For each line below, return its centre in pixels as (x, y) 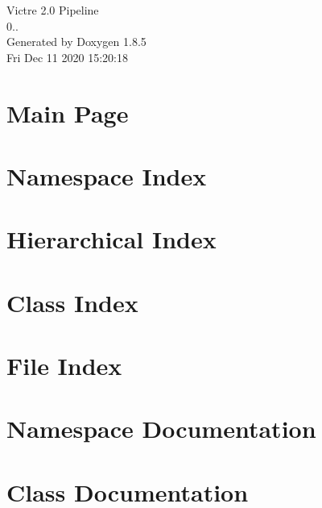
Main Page (68, 112)
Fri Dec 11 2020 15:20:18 (67, 57)
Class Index (72, 302)
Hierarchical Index (111, 239)
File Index (64, 366)
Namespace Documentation (161, 429)
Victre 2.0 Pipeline (53, 10)
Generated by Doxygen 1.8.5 (76, 42)
